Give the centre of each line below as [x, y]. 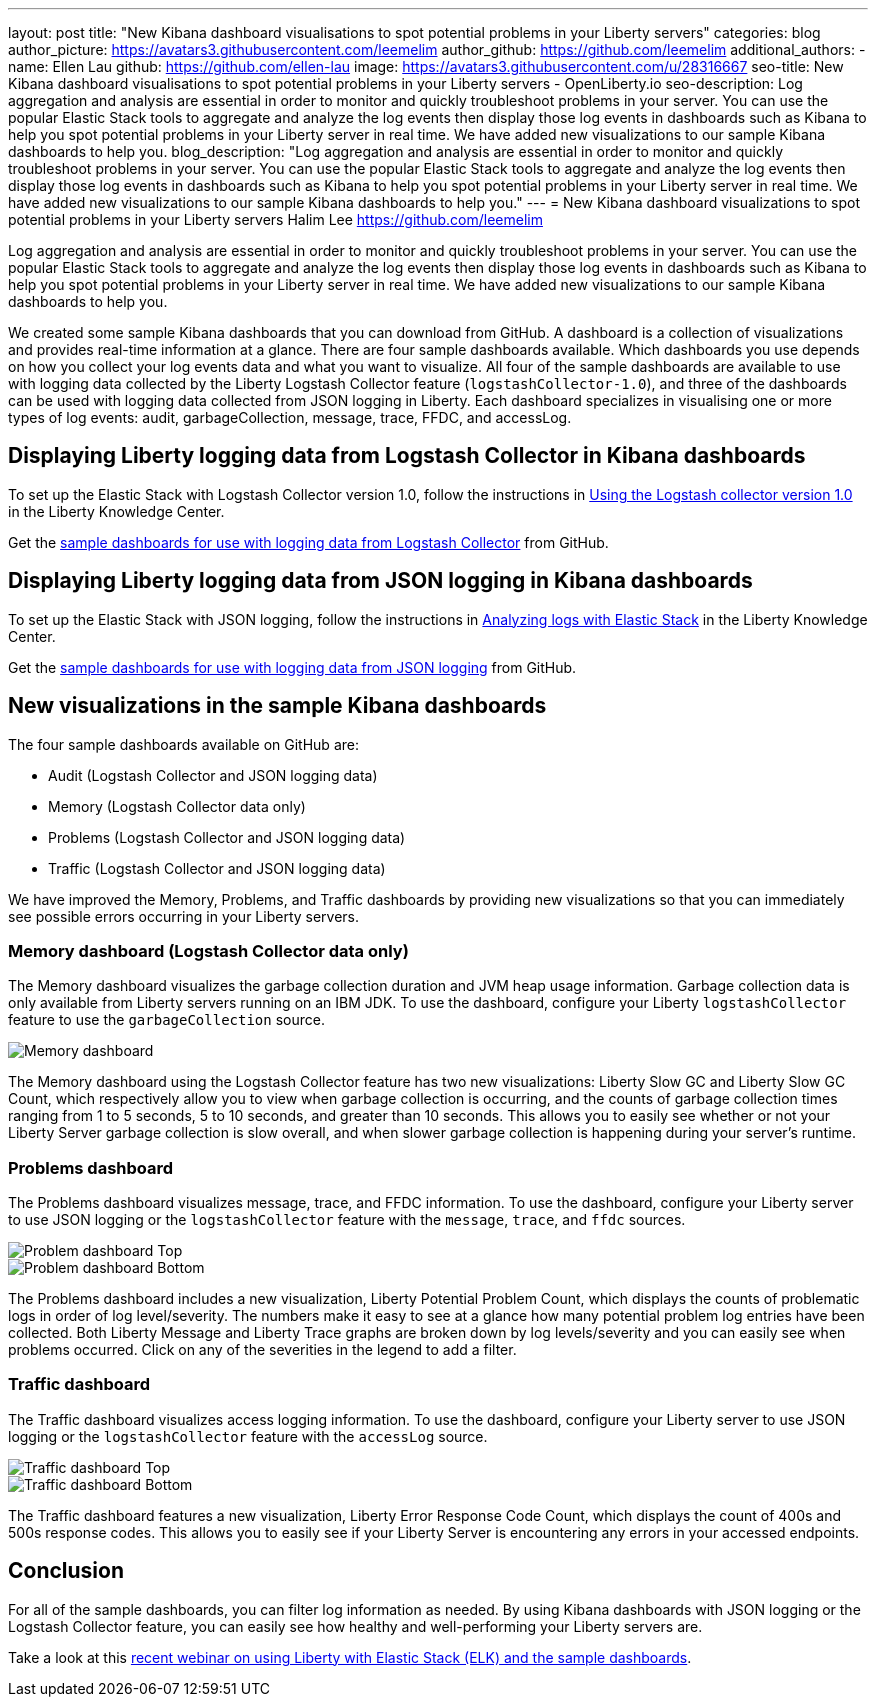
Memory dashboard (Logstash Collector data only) [208, 950]
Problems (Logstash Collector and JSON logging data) [227, 837]
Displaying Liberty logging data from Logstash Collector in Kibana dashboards [407, 456]
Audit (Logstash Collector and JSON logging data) [213, 775]
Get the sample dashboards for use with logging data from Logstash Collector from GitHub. [308, 542]
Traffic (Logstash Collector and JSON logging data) [217, 868]
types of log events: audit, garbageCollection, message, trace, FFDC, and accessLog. [290, 417]
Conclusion [66, 1571]
